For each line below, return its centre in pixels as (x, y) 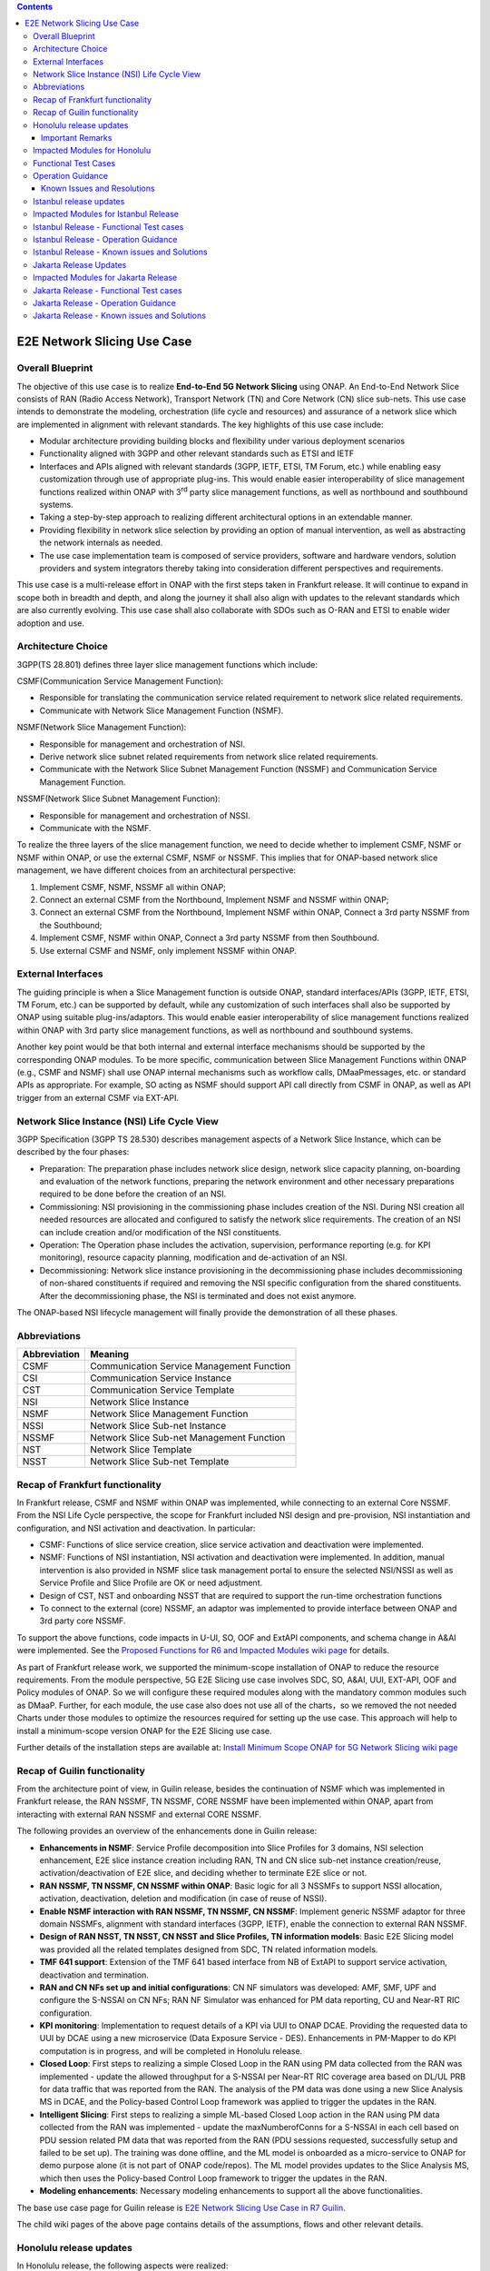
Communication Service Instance (161, 1378)
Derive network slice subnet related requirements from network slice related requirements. (209, 757)
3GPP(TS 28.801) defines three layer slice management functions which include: (167, 664)
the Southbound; (71, 925)
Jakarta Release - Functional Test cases (108, 290)
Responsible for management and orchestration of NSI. (142, 744)
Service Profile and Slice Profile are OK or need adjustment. (151, 1583)
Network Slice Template (141, 1450)
